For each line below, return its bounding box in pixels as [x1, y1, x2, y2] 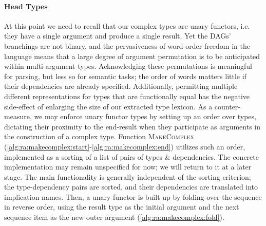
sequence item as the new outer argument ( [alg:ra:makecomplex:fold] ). [4, 212, 224, 222]
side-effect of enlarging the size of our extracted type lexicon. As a [4, 101, 213, 111]
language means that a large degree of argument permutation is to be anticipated [4, 50, 260, 61]
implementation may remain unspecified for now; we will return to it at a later [4, 161, 252, 172]
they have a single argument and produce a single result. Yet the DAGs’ [4, 30, 231, 41]
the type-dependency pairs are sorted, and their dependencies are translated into [4, 181, 258, 192]
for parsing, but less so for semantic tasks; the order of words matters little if [4, 70, 246, 81]
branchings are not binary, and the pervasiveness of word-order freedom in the [4, 40, 250, 51]
